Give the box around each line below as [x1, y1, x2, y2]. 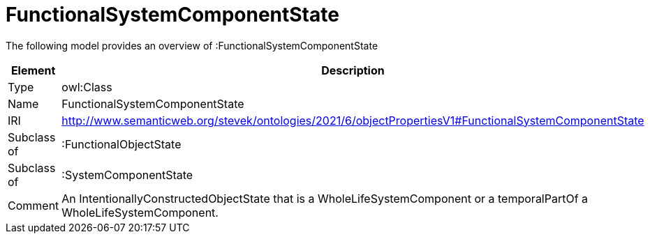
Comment [8, 198, 59, 213]
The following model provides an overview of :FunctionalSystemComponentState [6, 39, 378, 52]
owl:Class [61, 79, 112, 94]
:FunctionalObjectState [61, 137, 182, 151]
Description [321, 63, 385, 77]
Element [10, 63, 56, 77]
